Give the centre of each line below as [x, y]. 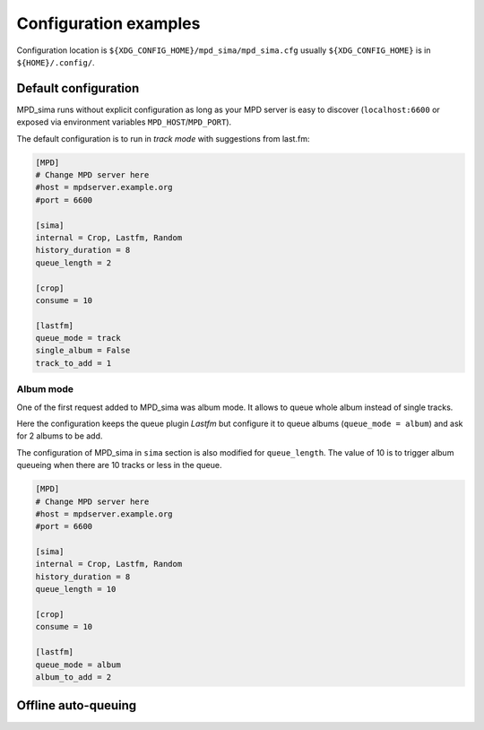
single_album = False [83, 351]
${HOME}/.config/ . [56, 62]
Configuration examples [108, 23]
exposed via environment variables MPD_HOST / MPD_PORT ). [124, 122]
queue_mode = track [78, 338]
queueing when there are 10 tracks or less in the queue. [120, 465]
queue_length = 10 [76, 589]
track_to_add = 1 [73, 363]
